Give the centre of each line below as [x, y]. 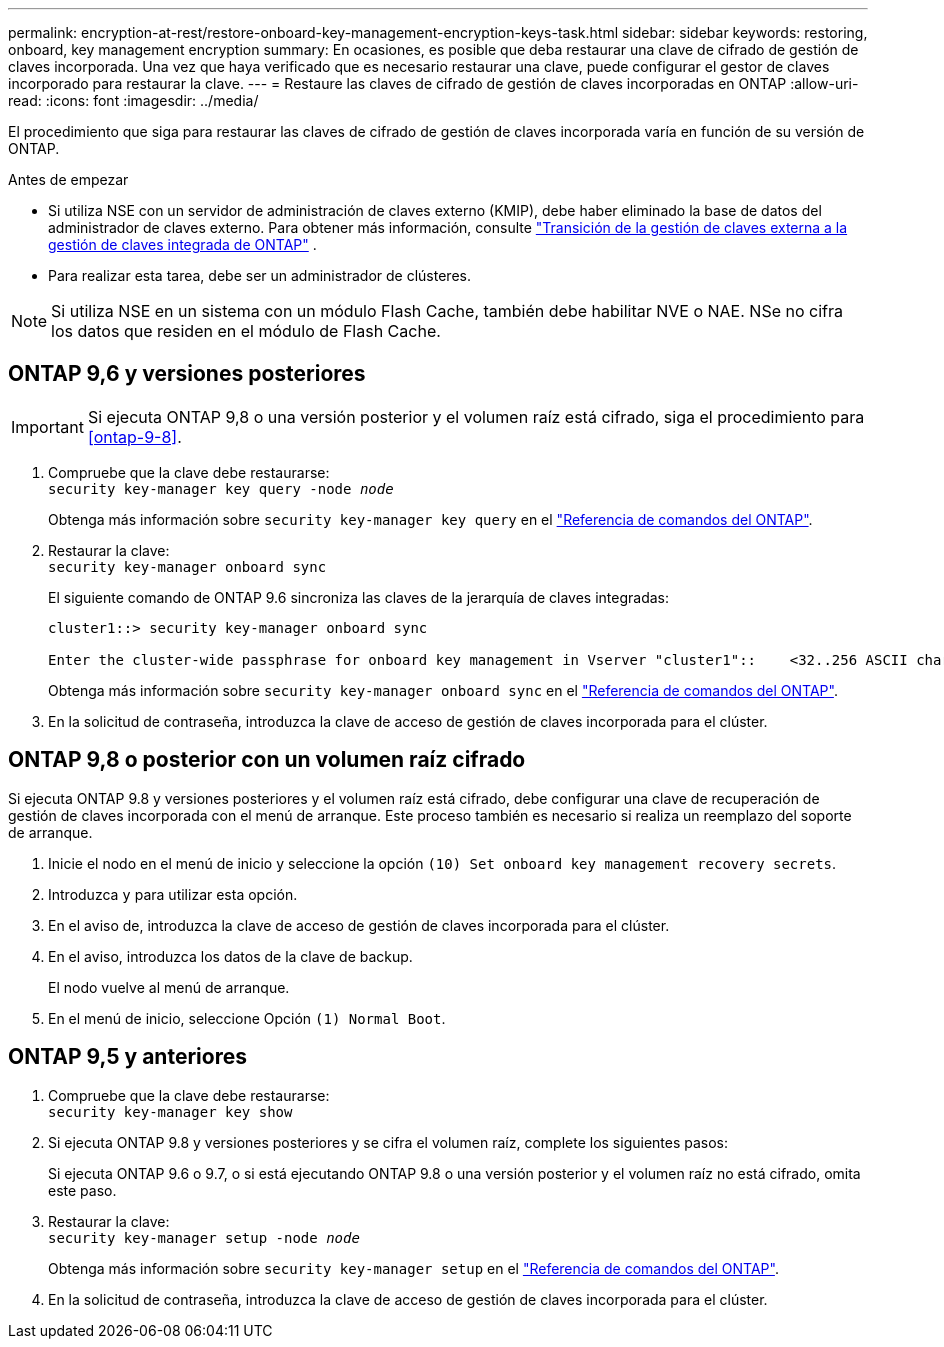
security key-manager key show [170, 1111]
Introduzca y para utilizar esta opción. [173, 894]
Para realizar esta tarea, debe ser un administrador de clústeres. [259, 275]
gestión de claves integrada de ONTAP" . [182, 244]
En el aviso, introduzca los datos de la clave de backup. [230, 956]
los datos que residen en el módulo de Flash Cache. [246, 331]
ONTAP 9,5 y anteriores [127, 1057]
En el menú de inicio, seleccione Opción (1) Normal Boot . [247, 1018]
